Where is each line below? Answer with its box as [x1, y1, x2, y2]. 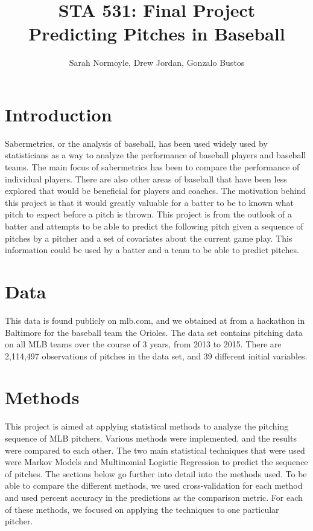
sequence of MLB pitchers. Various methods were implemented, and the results [5, 432, 297, 444]
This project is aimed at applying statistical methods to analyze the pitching [5, 420, 289, 433]
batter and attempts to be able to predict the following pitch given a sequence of [5, 220, 303, 232]
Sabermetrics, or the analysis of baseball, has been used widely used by [5, 137, 268, 149]
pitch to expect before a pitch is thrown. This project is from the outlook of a [5, 208, 292, 220]
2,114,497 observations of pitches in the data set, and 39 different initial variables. [5, 349, 308, 362]
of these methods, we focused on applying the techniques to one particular [5, 503, 279, 515]
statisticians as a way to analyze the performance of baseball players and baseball [5, 149, 306, 161]
